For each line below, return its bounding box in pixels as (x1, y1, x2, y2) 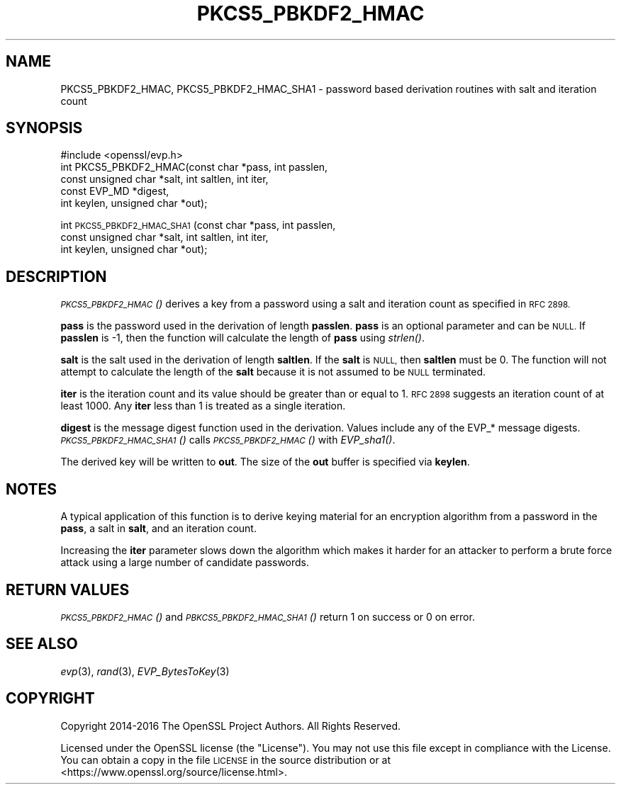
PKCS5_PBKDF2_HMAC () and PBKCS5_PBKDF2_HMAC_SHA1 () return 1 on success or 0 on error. (60, 610, 475, 623)
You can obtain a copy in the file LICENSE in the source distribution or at (60, 753, 391, 766)
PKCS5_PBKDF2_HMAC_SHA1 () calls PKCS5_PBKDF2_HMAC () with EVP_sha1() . (60, 434, 396, 446)
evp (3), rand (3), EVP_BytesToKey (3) (60, 665, 230, 677)
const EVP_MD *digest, (60, 185, 169, 198)
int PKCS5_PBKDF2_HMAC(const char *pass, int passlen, (60, 161, 328, 174)
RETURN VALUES (6, 580, 130, 599)
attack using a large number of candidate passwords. (60, 556, 310, 569)
